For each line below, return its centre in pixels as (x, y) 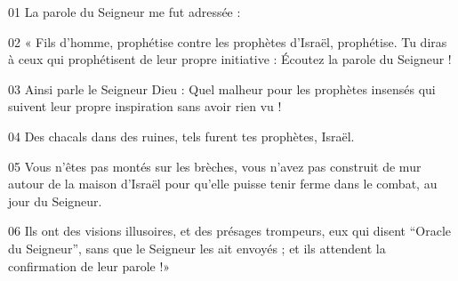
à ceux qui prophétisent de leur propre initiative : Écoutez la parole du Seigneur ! (230, 59)
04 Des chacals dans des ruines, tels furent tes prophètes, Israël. (181, 136)
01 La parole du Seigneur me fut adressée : (125, 12)
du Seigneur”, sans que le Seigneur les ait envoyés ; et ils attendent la (197, 248)
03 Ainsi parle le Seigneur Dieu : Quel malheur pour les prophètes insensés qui (222, 88)
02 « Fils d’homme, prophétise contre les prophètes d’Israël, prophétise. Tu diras (228, 41)
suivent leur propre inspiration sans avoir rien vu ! (145, 106)
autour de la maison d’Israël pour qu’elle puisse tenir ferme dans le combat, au (223, 184)
